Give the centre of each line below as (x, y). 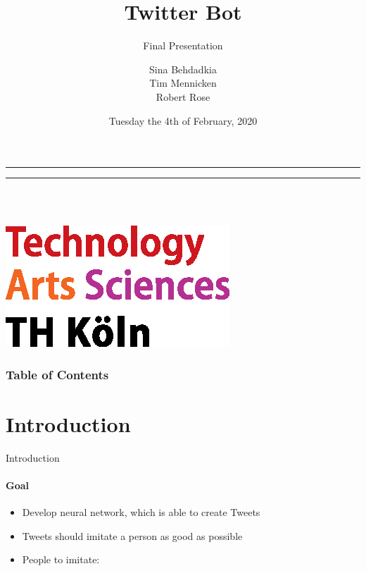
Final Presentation (183, 45)
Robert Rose (183, 96)
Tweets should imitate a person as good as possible (132, 535)
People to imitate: (61, 559)
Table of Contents (57, 374)
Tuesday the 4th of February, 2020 (183, 120)
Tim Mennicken (183, 83)
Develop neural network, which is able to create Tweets (141, 512)
